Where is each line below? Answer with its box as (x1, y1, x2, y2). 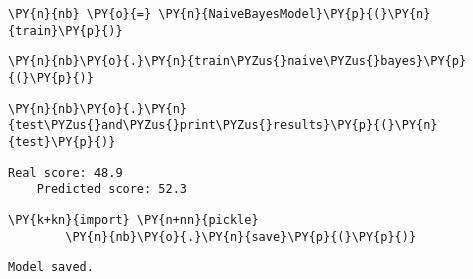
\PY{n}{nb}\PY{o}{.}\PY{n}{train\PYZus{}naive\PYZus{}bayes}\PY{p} (8, 54, 467, 69)
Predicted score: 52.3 (36, 182, 187, 197)
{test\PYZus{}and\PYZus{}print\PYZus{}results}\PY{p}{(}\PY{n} (8, 118, 438, 133)
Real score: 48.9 (8, 165, 123, 180)
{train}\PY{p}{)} (8, 23, 123, 38)
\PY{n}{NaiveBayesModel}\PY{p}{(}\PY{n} (158, 7, 431, 21)
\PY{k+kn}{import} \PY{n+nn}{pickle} (8, 212, 259, 227)
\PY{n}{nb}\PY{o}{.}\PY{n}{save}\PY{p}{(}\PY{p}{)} (65, 229, 417, 244)
